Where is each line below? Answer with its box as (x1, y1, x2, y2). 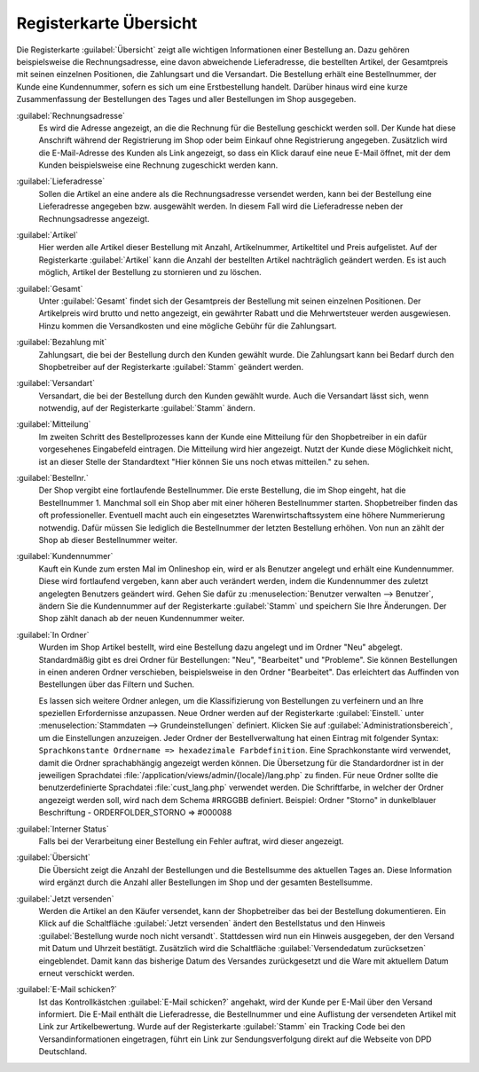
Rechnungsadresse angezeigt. (38, 213, 150, 224)
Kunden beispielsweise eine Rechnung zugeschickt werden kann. (38, 160, 279, 170)
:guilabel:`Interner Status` (16, 824, 110, 834)
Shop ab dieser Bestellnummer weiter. (38, 535, 177, 545)
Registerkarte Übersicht (16, 13, 198, 33)
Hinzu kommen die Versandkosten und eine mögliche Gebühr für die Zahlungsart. (38, 320, 337, 331)
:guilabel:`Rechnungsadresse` (16, 110, 126, 121)
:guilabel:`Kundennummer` (16, 551, 114, 562)
